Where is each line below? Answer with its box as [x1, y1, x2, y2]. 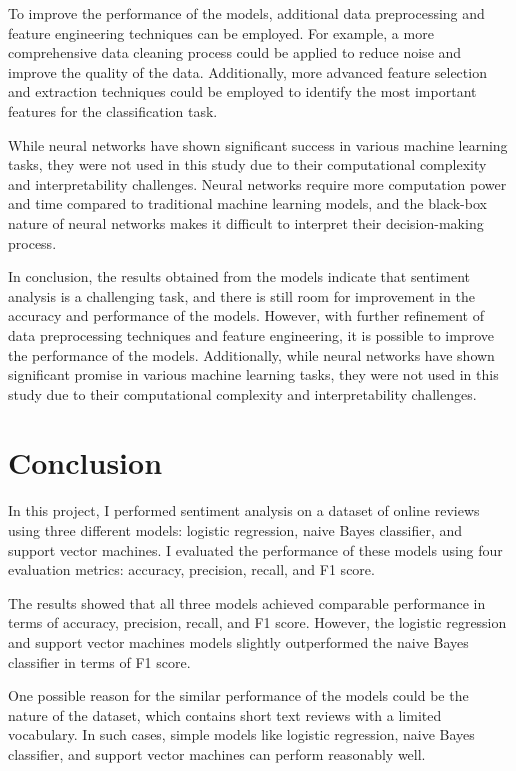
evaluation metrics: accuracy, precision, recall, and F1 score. [8, 559, 375, 580]
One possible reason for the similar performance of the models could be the [8, 685, 469, 706]
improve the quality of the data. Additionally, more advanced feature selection [8, 61, 487, 82]
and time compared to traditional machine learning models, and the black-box [8, 193, 487, 214]
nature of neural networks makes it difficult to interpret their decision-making [8, 212, 484, 233]
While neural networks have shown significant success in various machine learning [8, 134, 508, 155]
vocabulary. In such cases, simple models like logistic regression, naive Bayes [8, 724, 475, 745]
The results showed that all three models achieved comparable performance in [8, 592, 486, 613]
